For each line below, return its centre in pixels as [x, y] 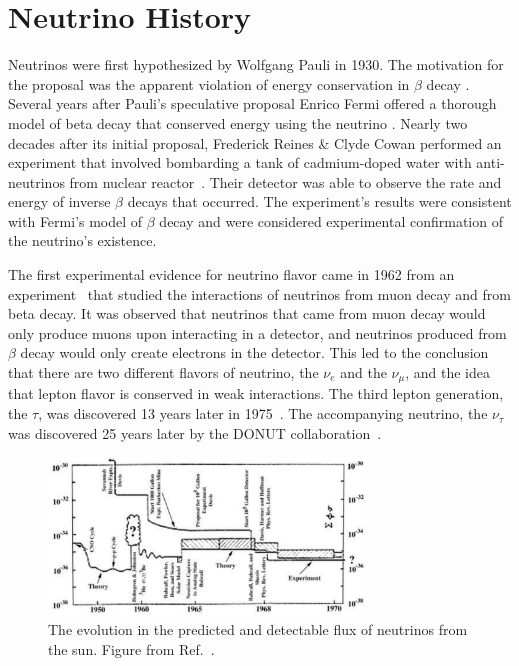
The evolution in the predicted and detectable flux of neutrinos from [258, 629]
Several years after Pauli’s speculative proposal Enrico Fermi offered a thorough [252, 103]
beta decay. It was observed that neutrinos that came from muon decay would [247, 313]
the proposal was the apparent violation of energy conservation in [209, 83]
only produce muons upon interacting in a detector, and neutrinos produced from [257, 332]
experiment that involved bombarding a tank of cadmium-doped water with [240, 162]
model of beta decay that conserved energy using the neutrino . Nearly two [238, 122]
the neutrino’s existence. [82, 240]
